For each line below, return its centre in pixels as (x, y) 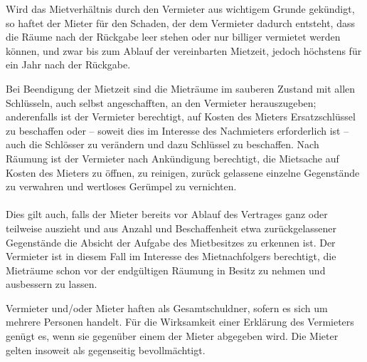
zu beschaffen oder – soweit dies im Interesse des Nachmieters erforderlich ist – (177, 130)
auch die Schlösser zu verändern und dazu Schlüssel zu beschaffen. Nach (163, 144)
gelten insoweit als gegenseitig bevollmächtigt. (106, 350)
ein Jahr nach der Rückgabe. (68, 64)
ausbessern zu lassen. (52, 284)
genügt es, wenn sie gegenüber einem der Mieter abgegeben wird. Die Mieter (172, 336)
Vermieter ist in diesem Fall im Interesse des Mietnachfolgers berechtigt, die (171, 256)
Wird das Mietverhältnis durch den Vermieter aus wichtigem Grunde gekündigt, (180, 9)
